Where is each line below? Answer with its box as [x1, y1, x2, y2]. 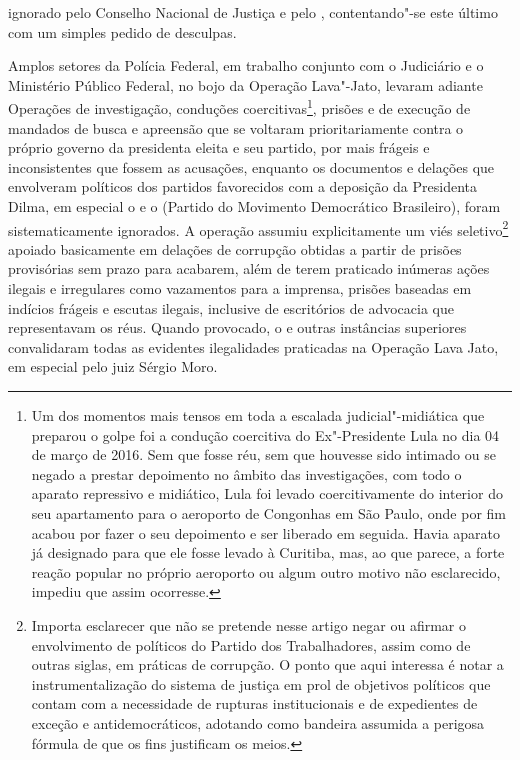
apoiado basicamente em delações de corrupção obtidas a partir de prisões [8, 238, 462, 259]
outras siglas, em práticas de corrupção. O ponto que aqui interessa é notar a [31, 654, 504, 675]
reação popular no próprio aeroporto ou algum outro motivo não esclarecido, [31, 561, 501, 582]
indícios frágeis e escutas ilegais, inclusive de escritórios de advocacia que [8, 297, 454, 318]
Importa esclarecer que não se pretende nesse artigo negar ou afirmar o [31, 614, 466, 635]
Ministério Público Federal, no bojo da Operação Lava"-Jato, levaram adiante [8, 74, 483, 95]
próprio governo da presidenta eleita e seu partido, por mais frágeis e [8, 137, 430, 158]
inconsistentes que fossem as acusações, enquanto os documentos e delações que [8, 156, 495, 177]
